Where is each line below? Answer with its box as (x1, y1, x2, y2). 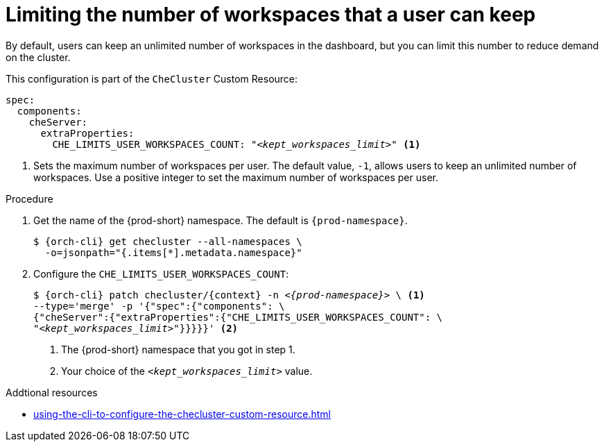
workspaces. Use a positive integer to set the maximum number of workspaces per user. (33, 171, 438, 183)
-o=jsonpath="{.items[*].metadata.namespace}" (44, 246, 302, 258)
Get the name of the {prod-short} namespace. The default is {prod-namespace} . (33, 214, 408, 226)
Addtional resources (6, 386, 98, 398)
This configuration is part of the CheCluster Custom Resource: (6, 72, 298, 85)
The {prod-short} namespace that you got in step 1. (61, 343, 295, 355)
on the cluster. (6, 51, 71, 63)
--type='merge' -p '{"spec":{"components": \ (33, 300, 285, 312)
